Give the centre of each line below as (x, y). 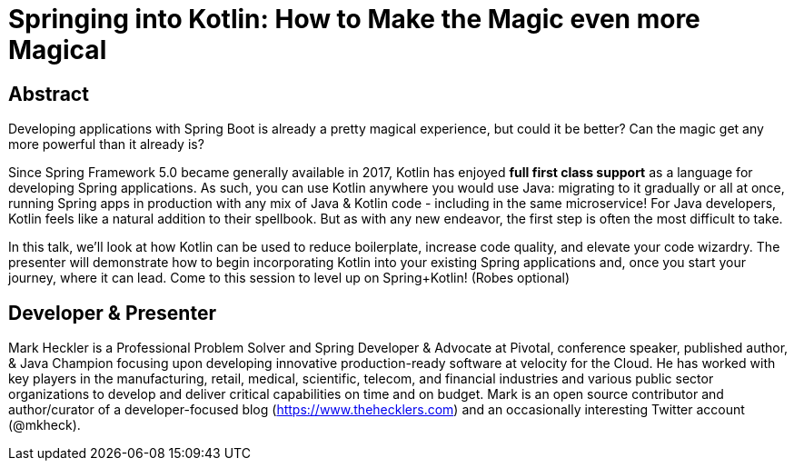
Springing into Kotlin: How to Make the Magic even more (354, 19)
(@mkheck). (45, 425)
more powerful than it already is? (106, 144)
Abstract (49, 94)
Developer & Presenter (112, 313)
